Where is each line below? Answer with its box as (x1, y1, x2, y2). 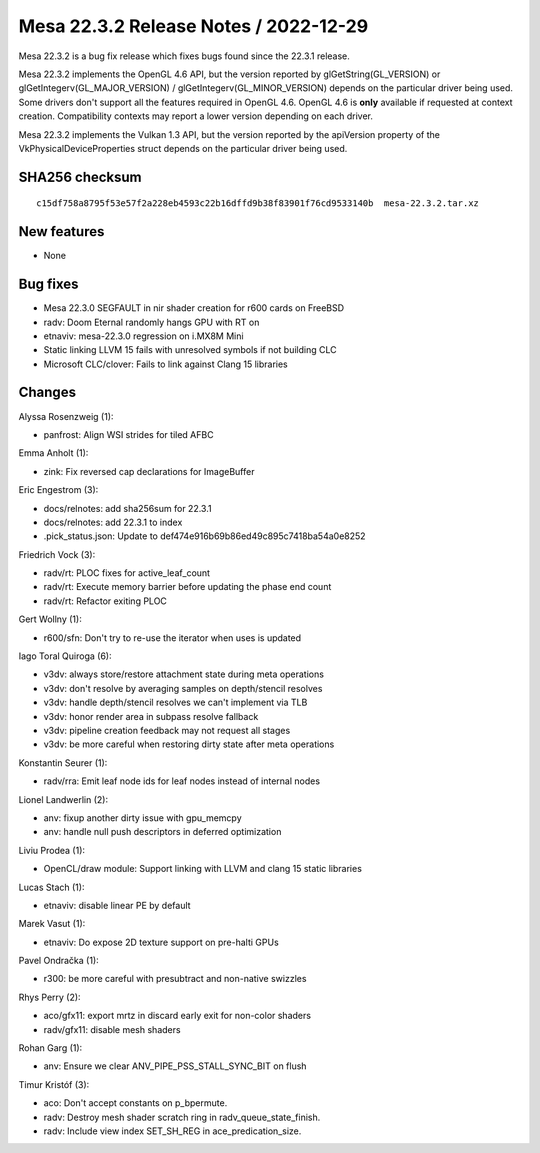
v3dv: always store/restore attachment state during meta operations (43, 668, 325, 680)
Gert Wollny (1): (18, 613, 82, 625)
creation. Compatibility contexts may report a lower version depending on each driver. (18, 110, 374, 122)
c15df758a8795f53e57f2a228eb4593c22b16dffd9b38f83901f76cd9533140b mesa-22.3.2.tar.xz (36, 198, 480, 209)
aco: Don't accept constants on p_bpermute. (43, 1097, 228, 1109)
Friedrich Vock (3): (18, 548, 96, 560)
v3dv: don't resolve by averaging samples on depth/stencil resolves (43, 682, 323, 694)
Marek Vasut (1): (18, 918, 86, 930)
